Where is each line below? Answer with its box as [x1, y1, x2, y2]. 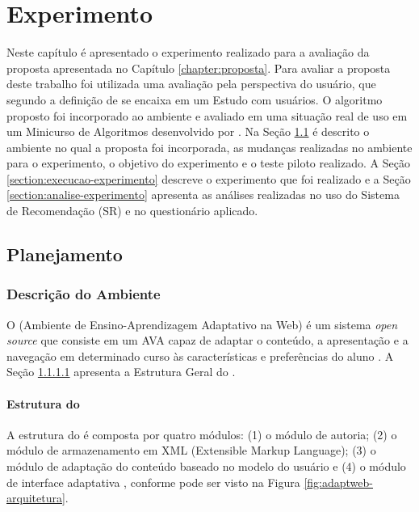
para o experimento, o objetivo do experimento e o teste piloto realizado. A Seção [6, 154, 410, 171]
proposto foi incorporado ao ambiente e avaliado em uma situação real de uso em [6, 107, 408, 124]
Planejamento [6, 242, 123, 267]
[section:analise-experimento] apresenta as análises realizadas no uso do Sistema [6, 186, 400, 203]
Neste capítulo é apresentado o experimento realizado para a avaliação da [6, 44, 370, 61]
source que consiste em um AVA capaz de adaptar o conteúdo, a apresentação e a [6, 332, 409, 349]
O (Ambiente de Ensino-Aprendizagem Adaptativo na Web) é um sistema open [6, 315, 398, 332]
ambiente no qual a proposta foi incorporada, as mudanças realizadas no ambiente [6, 138, 413, 155]
